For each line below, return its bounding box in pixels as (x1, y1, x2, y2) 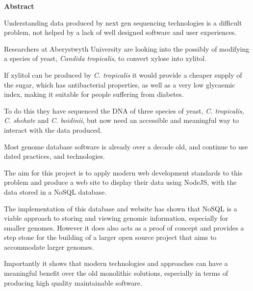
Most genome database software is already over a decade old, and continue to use (4, 141, 248, 151)
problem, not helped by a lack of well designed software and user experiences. (4, 27, 237, 37)
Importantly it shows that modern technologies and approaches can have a (4, 258, 228, 268)
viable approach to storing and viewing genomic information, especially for (4, 213, 228, 223)
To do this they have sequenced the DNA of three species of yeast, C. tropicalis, (4, 105, 244, 116)
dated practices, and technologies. (4, 151, 105, 161)
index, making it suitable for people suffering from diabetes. (4, 89, 184, 99)
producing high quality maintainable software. (4, 277, 142, 288)
